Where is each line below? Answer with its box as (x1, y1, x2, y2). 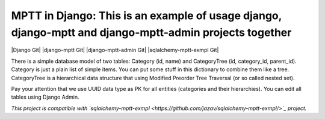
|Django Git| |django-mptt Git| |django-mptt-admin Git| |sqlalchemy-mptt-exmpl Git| (11, 47, 219, 54)
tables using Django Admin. (11, 93, 79, 101)
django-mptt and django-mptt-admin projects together (11, 26, 292, 39)
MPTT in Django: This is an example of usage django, (11, 9, 282, 22)
